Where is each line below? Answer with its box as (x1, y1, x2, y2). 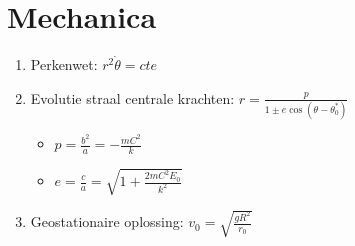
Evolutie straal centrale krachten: (30, 87, 235, 108)
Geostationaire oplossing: (30, 211, 184, 232)
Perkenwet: (30, 54, 98, 75)
